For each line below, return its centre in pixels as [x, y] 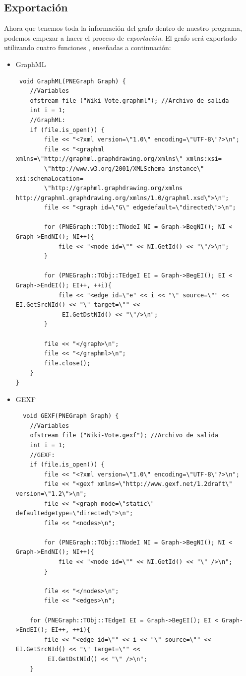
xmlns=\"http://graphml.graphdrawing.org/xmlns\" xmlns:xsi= [119, 159]
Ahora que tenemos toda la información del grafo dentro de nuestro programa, [123, 28]
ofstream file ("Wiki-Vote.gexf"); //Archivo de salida [124, 436]
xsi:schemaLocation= [49, 178]
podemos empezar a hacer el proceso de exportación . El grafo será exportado [121, 37]
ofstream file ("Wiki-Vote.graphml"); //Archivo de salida [129, 101]
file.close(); [67, 363]
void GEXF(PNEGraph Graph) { [71, 416]
